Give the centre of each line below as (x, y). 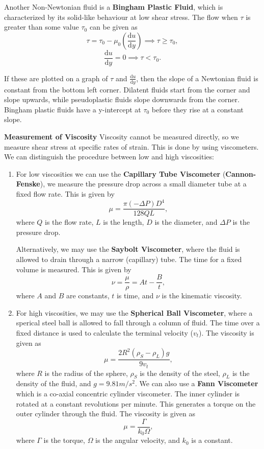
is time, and (135, 296)
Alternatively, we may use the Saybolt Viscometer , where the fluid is (128, 249)
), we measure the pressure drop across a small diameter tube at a (143, 184)
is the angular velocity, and (138, 440)
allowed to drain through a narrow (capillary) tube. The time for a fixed (129, 259)
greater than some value (42, 27)
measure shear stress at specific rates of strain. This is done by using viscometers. (131, 146)
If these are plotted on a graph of (56, 78)
